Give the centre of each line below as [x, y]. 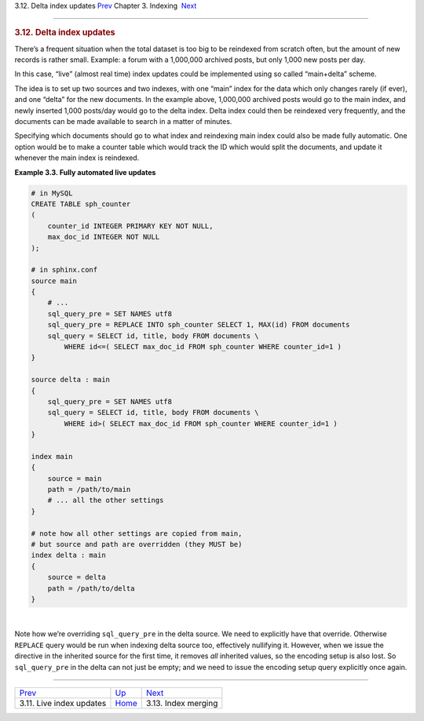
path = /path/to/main [89, 490]
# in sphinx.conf [64, 270]
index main [52, 456]
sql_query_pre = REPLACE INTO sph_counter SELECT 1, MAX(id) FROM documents [199, 325]
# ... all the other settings [106, 501]
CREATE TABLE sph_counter [81, 204]
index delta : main [68, 555]
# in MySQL [52, 193]
